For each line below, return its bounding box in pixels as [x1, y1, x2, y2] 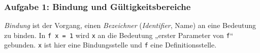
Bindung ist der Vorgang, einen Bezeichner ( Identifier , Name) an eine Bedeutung [4, 20, 256, 30]
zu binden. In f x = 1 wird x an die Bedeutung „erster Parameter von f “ [4, 29, 234, 40]
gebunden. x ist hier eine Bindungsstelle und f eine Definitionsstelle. [4, 39, 217, 50]
